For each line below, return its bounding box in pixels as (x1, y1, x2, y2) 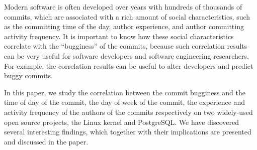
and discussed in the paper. (4, 136, 89, 146)
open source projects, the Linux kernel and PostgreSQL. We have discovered (4, 116, 239, 127)
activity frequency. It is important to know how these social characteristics (4, 31, 234, 41)
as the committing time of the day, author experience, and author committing (4, 21, 244, 32)
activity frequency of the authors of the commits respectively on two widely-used (4, 106, 253, 117)
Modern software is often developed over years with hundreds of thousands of (4, 2, 242, 12)
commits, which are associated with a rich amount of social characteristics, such (4, 11, 250, 22)
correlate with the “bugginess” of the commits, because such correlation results (4, 41, 247, 51)
